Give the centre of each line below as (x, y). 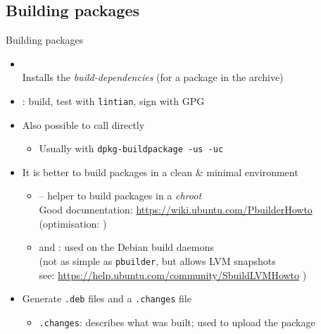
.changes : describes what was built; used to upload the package (177, 322)
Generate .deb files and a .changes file (107, 298)
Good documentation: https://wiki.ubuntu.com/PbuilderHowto (176, 210)
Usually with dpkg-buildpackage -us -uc (131, 148)
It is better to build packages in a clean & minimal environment (160, 172)
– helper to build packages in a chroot (120, 196)
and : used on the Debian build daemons (126, 247)
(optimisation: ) (73, 223)
